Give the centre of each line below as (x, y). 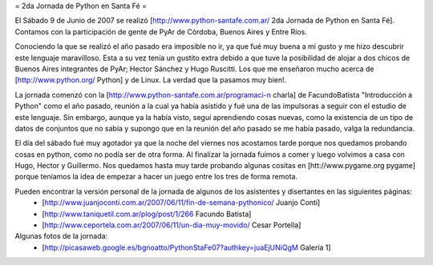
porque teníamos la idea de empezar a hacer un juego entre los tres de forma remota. (156, 177)
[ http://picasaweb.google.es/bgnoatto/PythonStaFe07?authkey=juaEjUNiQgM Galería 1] (187, 247)
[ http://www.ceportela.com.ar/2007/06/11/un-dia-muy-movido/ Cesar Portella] (172, 225)
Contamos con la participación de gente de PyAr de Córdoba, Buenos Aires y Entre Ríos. (161, 31)
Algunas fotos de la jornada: (61, 236)
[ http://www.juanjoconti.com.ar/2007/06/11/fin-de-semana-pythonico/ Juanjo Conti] (181, 203)
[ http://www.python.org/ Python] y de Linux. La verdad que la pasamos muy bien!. (151, 80)
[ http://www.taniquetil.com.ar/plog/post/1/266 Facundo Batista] (147, 214)
